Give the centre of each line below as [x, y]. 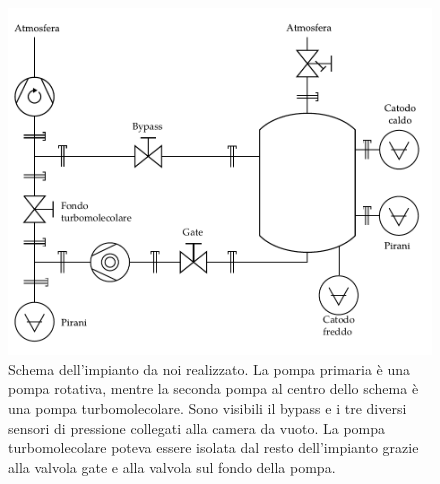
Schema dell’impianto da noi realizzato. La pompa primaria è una [209, 368]
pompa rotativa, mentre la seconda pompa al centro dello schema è [213, 388]
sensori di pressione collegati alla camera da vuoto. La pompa [197, 427]
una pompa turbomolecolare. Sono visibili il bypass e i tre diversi [207, 408]
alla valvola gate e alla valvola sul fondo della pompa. [172, 466]
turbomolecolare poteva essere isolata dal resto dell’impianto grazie [213, 447]
